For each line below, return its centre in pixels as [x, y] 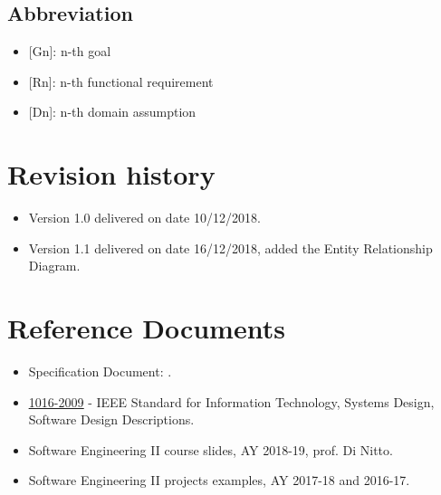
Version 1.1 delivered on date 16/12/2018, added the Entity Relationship [230, 247]
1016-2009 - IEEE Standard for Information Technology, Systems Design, [231, 401]
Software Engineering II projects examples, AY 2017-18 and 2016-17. [219, 480]
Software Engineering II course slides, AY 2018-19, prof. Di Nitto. [211, 449]
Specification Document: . [100, 371]
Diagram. [54, 266]
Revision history [111, 174]
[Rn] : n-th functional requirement [121, 81]
